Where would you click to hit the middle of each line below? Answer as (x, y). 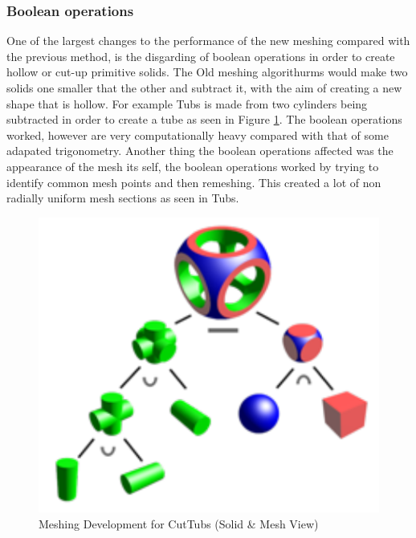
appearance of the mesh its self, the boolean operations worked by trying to (193, 166)
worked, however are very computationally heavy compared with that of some (198, 134)
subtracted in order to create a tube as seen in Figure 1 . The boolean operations (204, 119)
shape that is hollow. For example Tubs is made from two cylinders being (187, 103)
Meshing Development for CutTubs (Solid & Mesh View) (179, 523)
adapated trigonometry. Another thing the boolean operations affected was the (200, 151)
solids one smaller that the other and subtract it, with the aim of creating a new (204, 88)
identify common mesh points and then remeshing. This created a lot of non (194, 182)
